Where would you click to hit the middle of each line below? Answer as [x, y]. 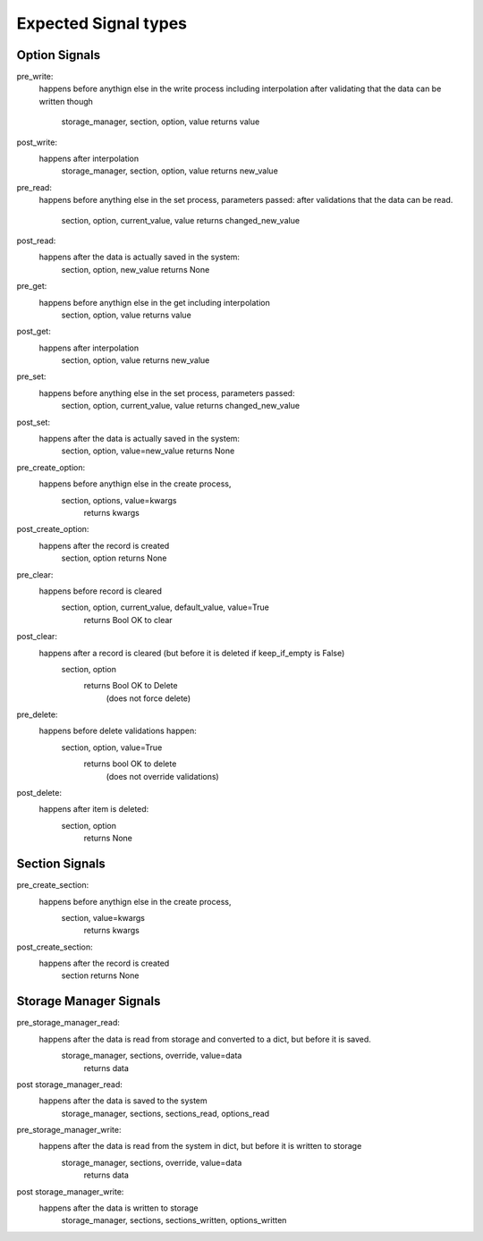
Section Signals [61, 864]
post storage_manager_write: [70, 1191]
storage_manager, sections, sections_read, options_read [165, 1113]
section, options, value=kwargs [119, 500]
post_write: [37, 142]
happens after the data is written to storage [119, 1208]
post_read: [36, 241]
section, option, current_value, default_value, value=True [165, 607]
